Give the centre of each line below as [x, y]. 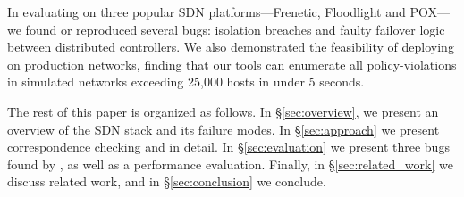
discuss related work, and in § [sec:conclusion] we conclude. [167, 181]
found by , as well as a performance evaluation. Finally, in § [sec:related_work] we [230, 164]
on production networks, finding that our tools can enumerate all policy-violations [232, 64]
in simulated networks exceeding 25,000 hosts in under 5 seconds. [186, 82]
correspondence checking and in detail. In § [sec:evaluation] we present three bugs [228, 147]
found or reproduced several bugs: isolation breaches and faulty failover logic [235, 29]
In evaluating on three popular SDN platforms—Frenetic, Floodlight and [207, 12]
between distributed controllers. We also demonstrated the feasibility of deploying [231, 47]
